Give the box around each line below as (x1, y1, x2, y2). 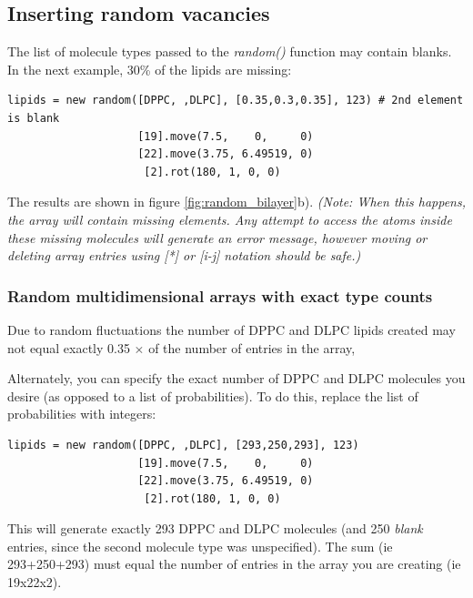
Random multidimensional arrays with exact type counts (7, 284, 433, 307)
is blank (7, 111, 60, 125)
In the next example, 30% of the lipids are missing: (7, 59, 292, 78)
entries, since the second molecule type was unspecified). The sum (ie (7, 536, 393, 555)
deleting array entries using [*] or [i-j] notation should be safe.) (7, 246, 361, 265)
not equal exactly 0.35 (7, 338, 130, 357)
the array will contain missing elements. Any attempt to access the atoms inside (7, 209, 452, 228)
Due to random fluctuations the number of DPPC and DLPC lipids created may (7, 319, 456, 339)
